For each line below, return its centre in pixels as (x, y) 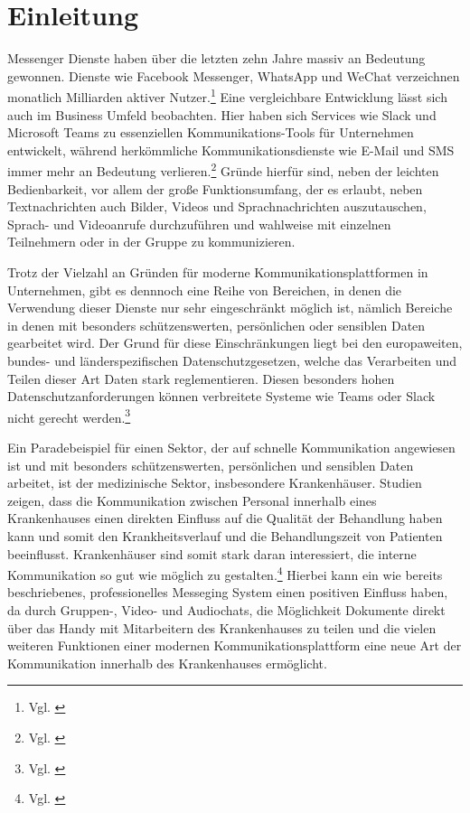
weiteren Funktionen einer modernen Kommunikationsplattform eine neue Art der (235, 645)
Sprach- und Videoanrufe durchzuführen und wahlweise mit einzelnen (199, 224)
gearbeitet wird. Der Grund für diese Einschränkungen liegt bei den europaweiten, (235, 343)
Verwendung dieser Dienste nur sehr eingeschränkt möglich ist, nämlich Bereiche (230, 308)
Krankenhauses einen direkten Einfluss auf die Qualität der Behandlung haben (225, 518)
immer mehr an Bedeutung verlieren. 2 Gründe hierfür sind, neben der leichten (223, 169)
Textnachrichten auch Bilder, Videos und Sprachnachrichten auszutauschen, (217, 206)
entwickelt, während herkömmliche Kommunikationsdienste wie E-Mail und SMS (231, 150)
